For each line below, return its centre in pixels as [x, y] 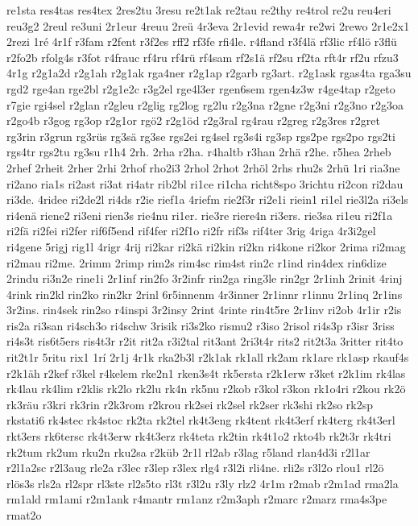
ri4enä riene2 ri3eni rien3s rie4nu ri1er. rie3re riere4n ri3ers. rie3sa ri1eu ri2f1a [200, 215]
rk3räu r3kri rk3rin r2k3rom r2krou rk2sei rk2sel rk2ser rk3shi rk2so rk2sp [190, 404]
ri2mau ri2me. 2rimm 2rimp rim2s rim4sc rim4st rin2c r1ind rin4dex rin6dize [197, 262]
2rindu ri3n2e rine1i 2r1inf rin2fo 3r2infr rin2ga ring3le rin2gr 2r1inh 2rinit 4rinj [205, 278]
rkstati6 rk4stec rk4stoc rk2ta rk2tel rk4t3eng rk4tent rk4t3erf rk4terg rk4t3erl [201, 420]
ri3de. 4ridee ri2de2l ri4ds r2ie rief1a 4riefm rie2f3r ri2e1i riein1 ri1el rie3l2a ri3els [207, 199]
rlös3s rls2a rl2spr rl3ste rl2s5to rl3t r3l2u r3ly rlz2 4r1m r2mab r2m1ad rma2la [203, 483]
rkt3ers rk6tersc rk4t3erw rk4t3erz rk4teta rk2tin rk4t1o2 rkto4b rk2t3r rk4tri [199, 436]
